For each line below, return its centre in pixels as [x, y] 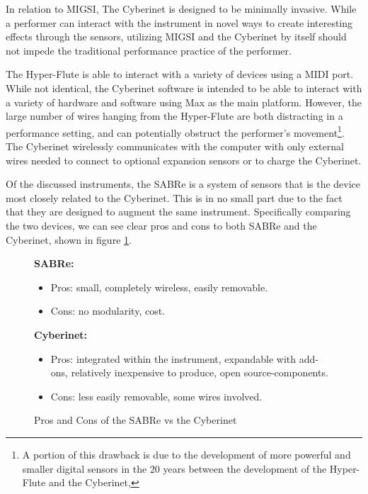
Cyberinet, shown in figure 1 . [69, 239]
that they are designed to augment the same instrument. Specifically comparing [178, 212]
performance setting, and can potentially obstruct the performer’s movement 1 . [175, 131]
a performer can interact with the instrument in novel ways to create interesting [179, 22]
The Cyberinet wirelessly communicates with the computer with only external [175, 146]
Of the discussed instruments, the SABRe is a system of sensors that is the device [183, 184]
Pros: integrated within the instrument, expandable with [173, 358]
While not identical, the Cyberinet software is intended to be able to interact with [184, 88]
